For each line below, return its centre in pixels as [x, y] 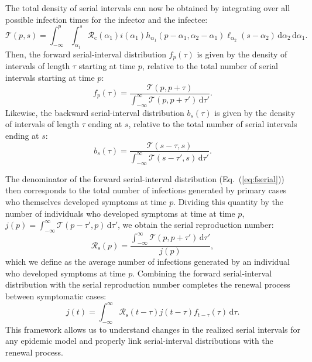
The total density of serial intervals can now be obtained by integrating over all [148, 8]
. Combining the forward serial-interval [202, 273]
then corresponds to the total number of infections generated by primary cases [146, 190]
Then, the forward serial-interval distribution [86, 54]
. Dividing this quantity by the [229, 201]
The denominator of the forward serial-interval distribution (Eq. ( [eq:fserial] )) [145, 178]
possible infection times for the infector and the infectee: [107, 19]
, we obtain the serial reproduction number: [196, 225]
